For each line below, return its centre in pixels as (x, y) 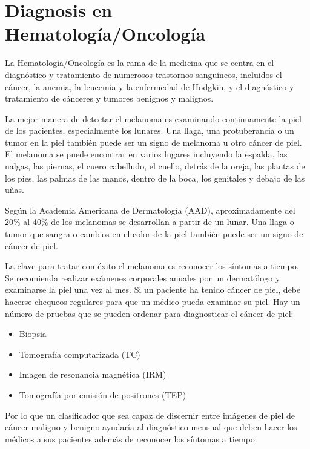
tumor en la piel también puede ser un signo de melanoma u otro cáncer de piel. (153, 142)
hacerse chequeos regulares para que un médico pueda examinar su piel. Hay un (153, 301)
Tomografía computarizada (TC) (80, 354)
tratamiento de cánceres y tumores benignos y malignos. (109, 98)
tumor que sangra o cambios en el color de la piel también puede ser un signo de (154, 234)
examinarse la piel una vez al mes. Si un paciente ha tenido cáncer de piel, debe (153, 290)
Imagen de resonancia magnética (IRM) (93, 374)
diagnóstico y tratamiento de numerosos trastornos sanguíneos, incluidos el (143, 74)
